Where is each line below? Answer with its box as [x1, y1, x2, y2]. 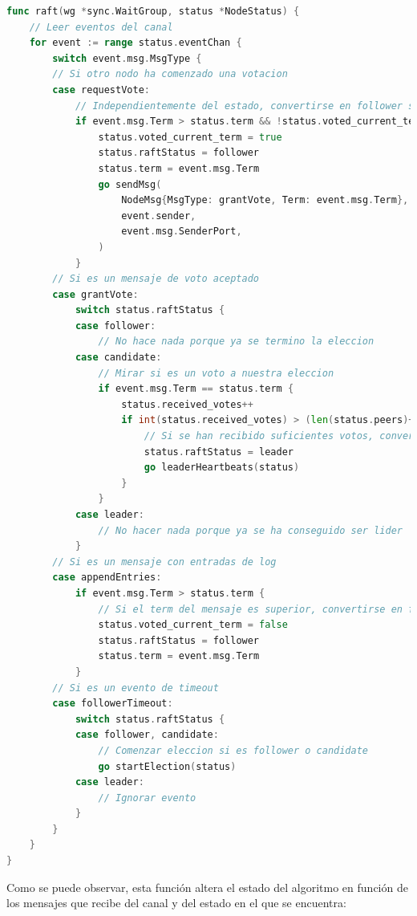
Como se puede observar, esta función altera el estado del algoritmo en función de [6, 878, 408, 895]
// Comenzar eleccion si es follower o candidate [98, 744, 369, 756]
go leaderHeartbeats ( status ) [144, 462, 300, 474]
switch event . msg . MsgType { [52, 52, 202, 64]
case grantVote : [52, 288, 139, 300]
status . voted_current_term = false [98, 619, 288, 631]
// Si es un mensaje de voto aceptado [52, 273, 259, 285]
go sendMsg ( [98, 178, 162, 190]
